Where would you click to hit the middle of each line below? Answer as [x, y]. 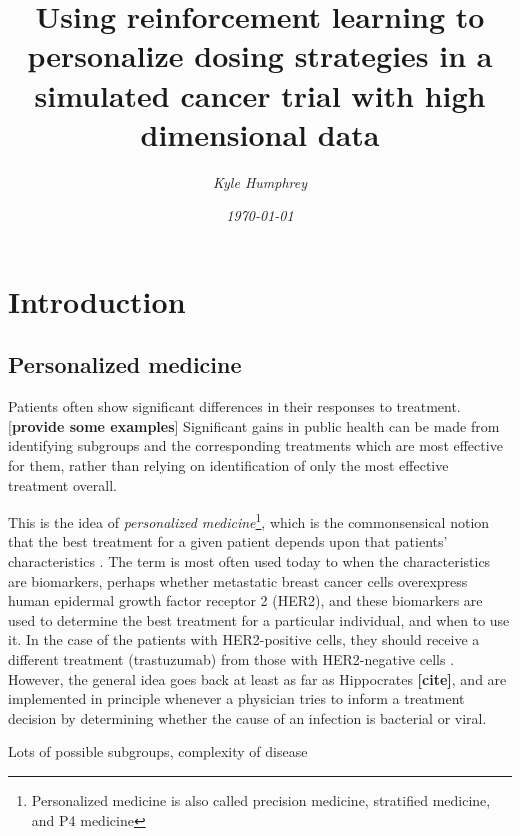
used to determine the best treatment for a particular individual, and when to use [259, 619]
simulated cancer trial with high [260, 94]
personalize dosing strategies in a [260, 55]
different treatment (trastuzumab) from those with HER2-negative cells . [231, 659]
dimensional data [260, 133]
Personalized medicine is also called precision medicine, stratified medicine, [261, 800]
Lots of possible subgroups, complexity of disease [158, 751]
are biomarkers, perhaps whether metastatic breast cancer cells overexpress [238, 580]
